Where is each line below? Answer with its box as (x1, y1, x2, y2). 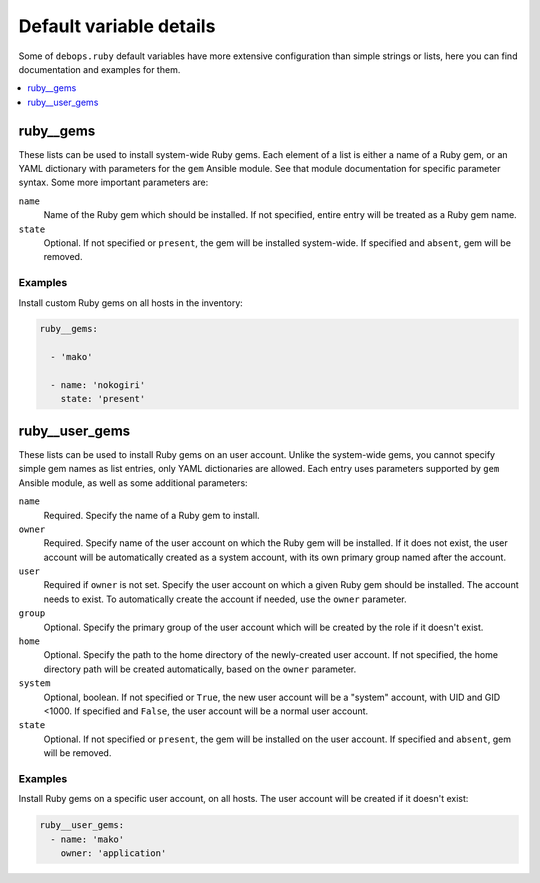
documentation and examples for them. (18, 63, 181, 75)
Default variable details (18, 15, 216, 37)
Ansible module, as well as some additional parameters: (18, 476, 249, 489)
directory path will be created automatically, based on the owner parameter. (43, 663, 357, 675)
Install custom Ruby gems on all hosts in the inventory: (18, 296, 244, 309)
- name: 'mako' (50, 833, 125, 845)
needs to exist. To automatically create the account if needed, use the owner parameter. (43, 593, 407, 605)
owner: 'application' (60, 848, 167, 859)
